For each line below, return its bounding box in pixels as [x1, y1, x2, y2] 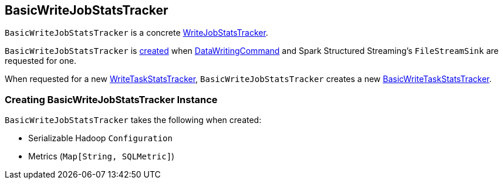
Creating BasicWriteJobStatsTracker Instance [5, 93, 218, 105]
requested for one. [5, 56, 76, 66]
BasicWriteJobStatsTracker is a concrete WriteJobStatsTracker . [5, 28, 268, 38]
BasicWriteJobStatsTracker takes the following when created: [5, 115, 262, 125]
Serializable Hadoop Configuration [28, 133, 173, 144]
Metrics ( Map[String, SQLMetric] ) [28, 151, 175, 162]
